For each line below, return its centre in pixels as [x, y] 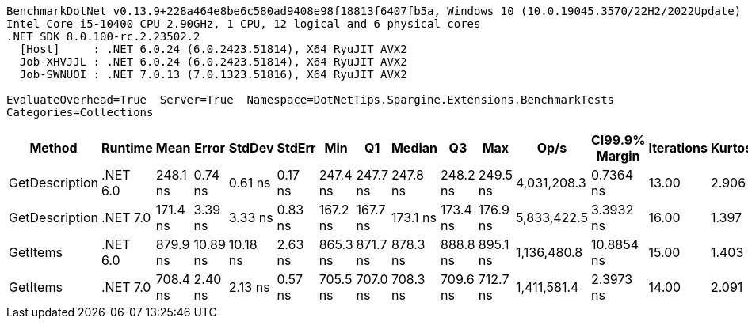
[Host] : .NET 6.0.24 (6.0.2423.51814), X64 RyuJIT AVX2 [213, 49]
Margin [618, 156]
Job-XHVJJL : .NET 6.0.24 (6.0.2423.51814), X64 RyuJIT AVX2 [213, 62]
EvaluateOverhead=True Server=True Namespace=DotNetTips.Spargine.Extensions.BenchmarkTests [311, 100]
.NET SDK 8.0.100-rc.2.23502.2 [103, 36]
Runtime [127, 148]
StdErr [296, 148]
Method [53, 148]
